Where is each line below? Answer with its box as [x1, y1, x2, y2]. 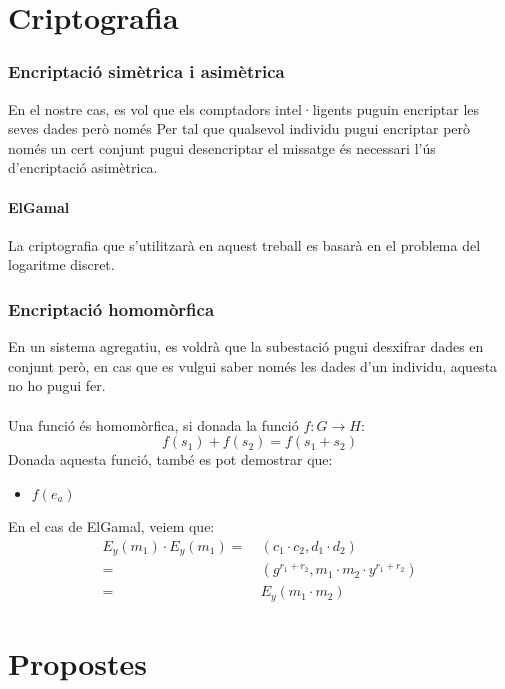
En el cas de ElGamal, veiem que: [8, 516, 215, 537]
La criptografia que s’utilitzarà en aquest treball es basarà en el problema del [8, 234, 481, 255]
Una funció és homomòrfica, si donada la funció [8, 414, 299, 435]
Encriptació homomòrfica [8, 296, 215, 321]
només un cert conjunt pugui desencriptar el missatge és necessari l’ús [8, 137, 436, 158]
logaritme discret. [8, 254, 115, 275]
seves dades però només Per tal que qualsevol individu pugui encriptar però [8, 118, 471, 139]
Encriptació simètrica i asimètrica [8, 59, 285, 84]
